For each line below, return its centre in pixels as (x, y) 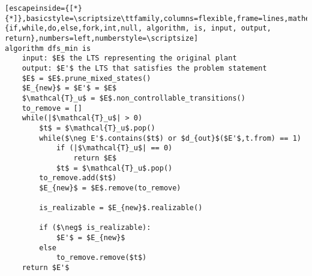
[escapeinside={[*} (43, 8)
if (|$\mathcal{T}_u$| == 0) (114, 148)
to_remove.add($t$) (78, 178)
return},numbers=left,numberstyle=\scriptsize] (102, 38)
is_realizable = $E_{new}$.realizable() (121, 208)
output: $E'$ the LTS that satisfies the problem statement (144, 68)
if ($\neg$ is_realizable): (95, 228)
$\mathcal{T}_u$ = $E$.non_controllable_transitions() (133, 98)
